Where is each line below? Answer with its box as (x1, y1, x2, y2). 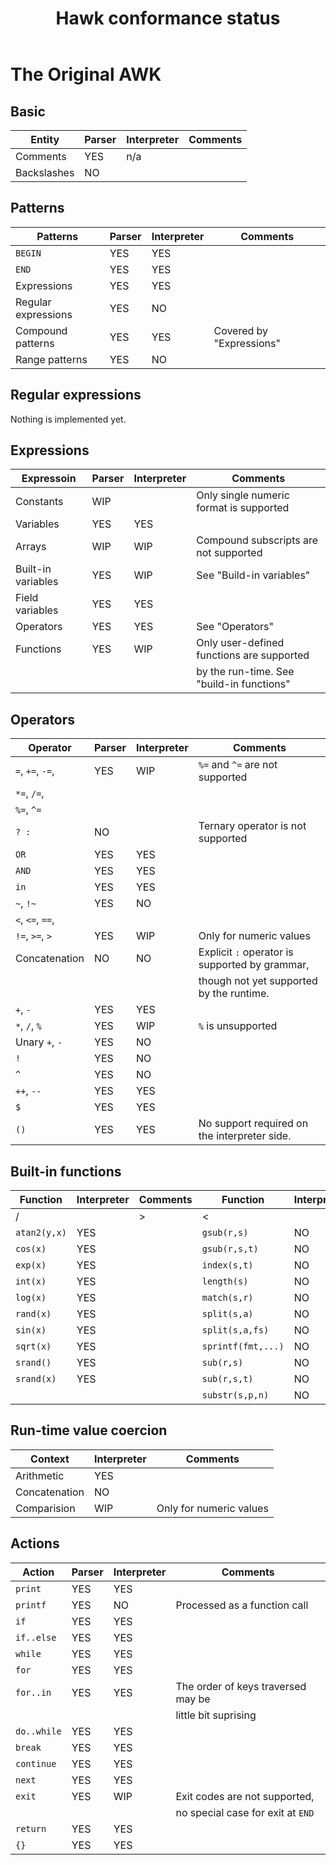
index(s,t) (201, 1260, 254, 1271)
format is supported (196, 501, 290, 515)
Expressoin (21, 472, 77, 486)
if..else (15, 1632, 57, 1643)
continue (15, 1758, 57, 1769)
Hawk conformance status (55, 7, 281, 30)
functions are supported (196, 648, 310, 662)
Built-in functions (10, 1163, 122, 1180)
